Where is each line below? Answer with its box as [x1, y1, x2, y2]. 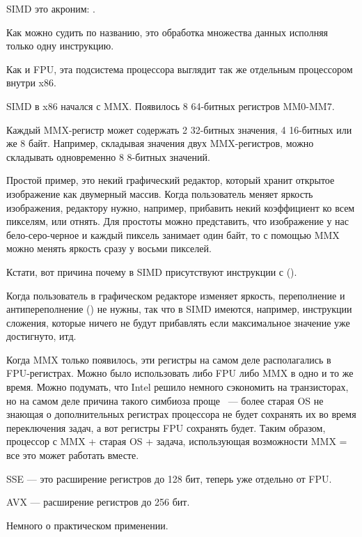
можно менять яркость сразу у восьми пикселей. [6, 241, 212, 256]
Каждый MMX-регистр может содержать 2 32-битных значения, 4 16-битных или [6, 122, 352, 137]
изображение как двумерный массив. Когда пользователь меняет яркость [6, 186, 313, 201]
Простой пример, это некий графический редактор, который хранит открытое [6, 173, 335, 187]
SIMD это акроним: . [6, 1, 95, 15]
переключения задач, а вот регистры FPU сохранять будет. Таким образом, [6, 420, 326, 435]
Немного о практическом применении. [6, 517, 168, 532]
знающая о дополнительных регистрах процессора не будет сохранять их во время [6, 407, 356, 421]
